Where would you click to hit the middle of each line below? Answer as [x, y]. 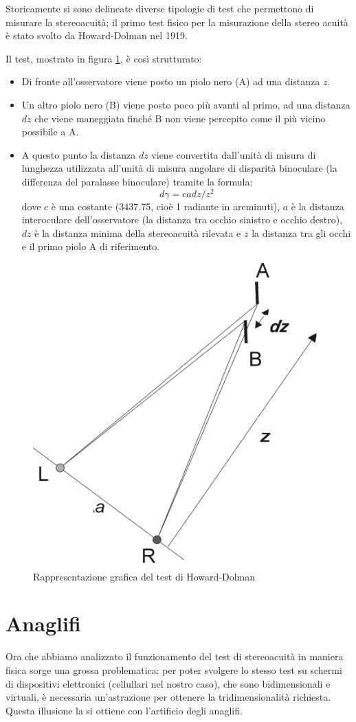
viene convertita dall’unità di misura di [234, 154]
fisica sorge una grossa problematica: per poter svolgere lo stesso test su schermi [174, 670]
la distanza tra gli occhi [301, 233]
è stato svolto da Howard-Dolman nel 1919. [97, 35]
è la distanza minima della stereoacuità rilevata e [138, 233]
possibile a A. [50, 132]
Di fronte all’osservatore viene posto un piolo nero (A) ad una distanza [171, 81]
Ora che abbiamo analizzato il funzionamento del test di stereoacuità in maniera [175, 656]
